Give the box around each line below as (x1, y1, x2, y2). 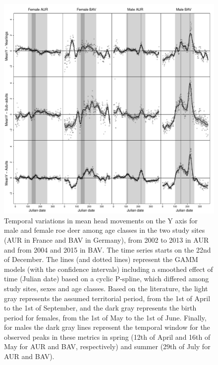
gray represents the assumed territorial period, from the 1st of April (4, 293, 211, 303)
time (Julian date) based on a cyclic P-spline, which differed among (4, 273, 209, 284)
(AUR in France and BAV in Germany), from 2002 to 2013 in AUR (4, 234, 209, 245)
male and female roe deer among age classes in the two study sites (4, 225, 205, 235)
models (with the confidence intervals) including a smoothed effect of (4, 263, 213, 274)
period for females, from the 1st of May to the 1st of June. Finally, (4, 312, 207, 322)
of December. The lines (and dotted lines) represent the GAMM (4, 254, 198, 264)
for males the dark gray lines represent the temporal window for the (4, 322, 210, 332)
